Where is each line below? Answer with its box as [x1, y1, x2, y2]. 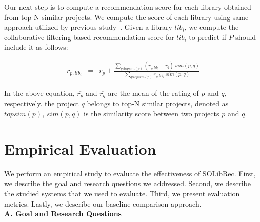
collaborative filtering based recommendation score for [4, 31, 174, 42]
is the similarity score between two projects [84, 108, 219, 119]
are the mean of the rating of [108, 87, 199, 98]
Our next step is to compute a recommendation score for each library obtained [4, 2, 251, 12]
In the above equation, [4, 87, 75, 98]
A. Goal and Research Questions [4, 208, 122, 219]
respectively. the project [4, 98, 79, 109]
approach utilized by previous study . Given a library [4, 22, 172, 32]
